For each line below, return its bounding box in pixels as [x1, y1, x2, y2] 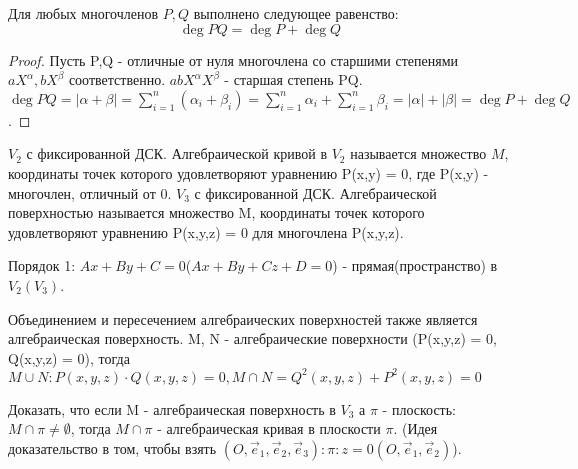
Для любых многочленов [8, 3, 159, 23]
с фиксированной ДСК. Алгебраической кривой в [26, 143, 328, 164]
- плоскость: [382, 398, 457, 419]
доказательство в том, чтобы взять [8, 438, 217, 458]
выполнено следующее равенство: [193, 3, 399, 23]
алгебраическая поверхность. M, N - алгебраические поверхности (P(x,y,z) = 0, [8, 328, 497, 349]
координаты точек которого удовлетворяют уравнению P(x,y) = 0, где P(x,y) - [8, 162, 489, 183]
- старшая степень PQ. [224, 69, 363, 90]
